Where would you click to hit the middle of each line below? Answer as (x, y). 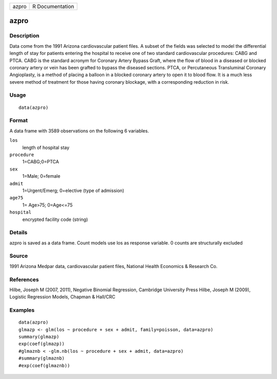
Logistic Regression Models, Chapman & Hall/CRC (62, 297)
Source (19, 256)
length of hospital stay (46, 147)
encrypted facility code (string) (55, 219)
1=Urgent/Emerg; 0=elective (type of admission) (73, 191)
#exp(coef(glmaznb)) (44, 365)
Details (18, 233)
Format (19, 121)
